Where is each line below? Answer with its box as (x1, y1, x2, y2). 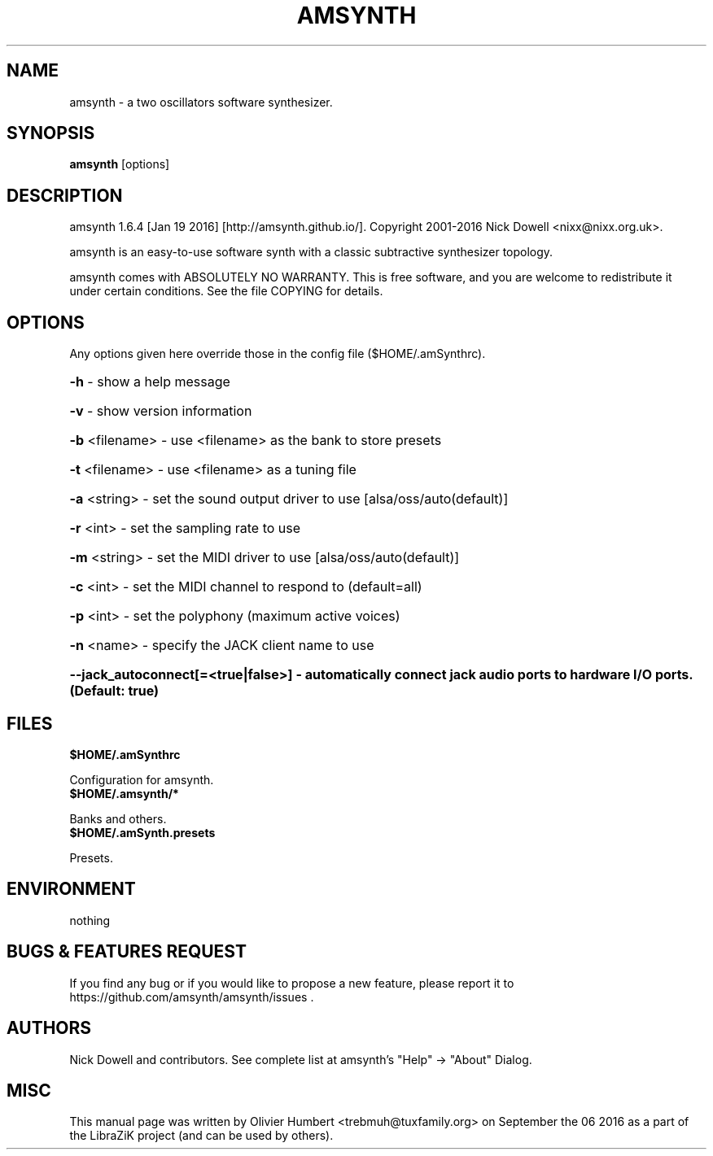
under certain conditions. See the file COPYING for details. (69, 284, 383, 299)
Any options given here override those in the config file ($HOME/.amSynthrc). (69, 347, 486, 361)
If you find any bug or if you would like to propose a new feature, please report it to (69, 975, 514, 990)
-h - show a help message (69, 373, 230, 390)
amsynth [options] (69, 157, 170, 172)
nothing (69, 913, 111, 927)
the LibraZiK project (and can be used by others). (69, 1128, 334, 1143)
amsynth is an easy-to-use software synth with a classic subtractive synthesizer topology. (69, 245, 553, 260)
